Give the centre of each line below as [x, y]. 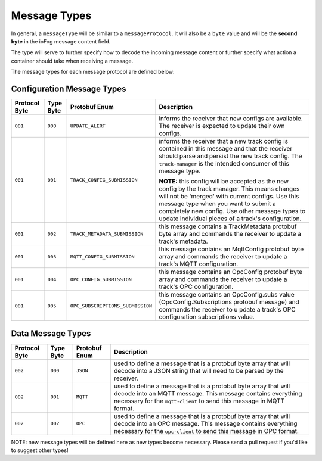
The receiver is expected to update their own [222, 126]
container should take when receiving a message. [72, 61]
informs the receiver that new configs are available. [231, 119]
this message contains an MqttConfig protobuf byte [231, 249]
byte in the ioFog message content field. [61, 41]
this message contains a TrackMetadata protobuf [228, 226]
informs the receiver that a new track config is [224, 141]
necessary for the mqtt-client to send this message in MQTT [199, 401]
